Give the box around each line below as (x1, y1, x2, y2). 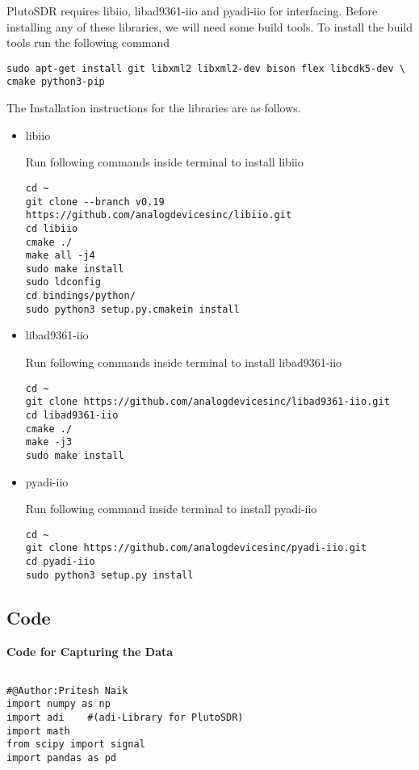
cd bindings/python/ (25, 290, 136, 302)
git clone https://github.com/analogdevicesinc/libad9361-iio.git (25, 396, 390, 408)
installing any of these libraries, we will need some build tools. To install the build (6, 18, 413, 35)
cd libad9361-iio (25, 409, 119, 421)
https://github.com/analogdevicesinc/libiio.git (25, 209, 292, 221)
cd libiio (25, 222, 78, 234)
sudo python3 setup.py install (25, 569, 194, 581)
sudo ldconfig (25, 276, 101, 288)
